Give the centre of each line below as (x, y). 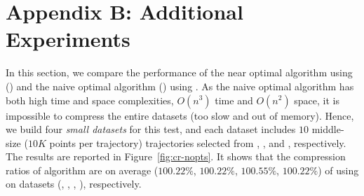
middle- (328, 129)
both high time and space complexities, (90, 100)
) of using (338, 170)
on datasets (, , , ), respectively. (74, 184)
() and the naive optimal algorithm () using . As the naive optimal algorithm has (180, 86)
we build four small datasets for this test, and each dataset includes (151, 129)
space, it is (317, 100)
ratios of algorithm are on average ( (82, 170)
